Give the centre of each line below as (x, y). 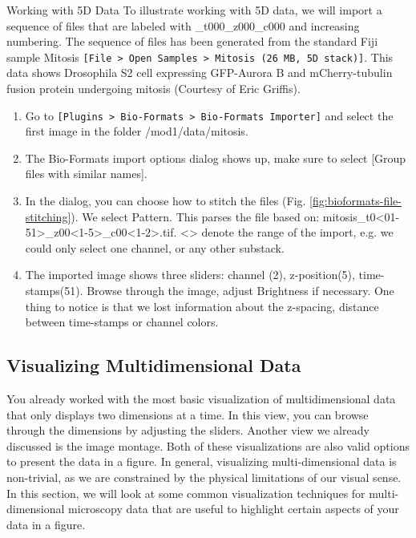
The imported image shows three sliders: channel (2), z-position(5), (190, 275)
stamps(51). (54, 291)
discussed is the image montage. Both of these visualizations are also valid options (208, 445)
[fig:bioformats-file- (355, 201)
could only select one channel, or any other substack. (155, 247)
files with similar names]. (86, 174)
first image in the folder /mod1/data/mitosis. (137, 131)
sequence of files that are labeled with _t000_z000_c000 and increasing (183, 25)
